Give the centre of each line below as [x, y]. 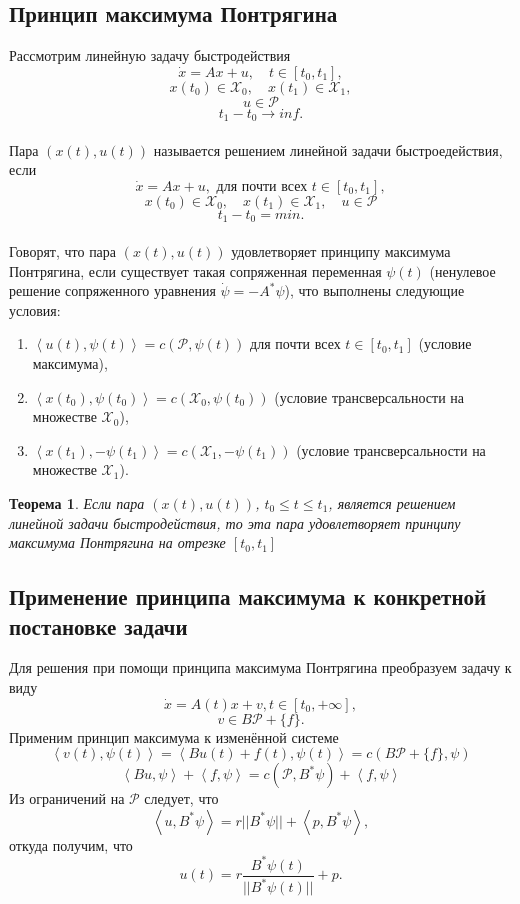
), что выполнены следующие [374, 290]
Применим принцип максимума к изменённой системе [174, 736]
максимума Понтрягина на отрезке [117, 542]
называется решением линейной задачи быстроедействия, [328, 149]
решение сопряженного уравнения [112, 290]
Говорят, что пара [63, 251]
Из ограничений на [67, 798]
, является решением [392, 503]
